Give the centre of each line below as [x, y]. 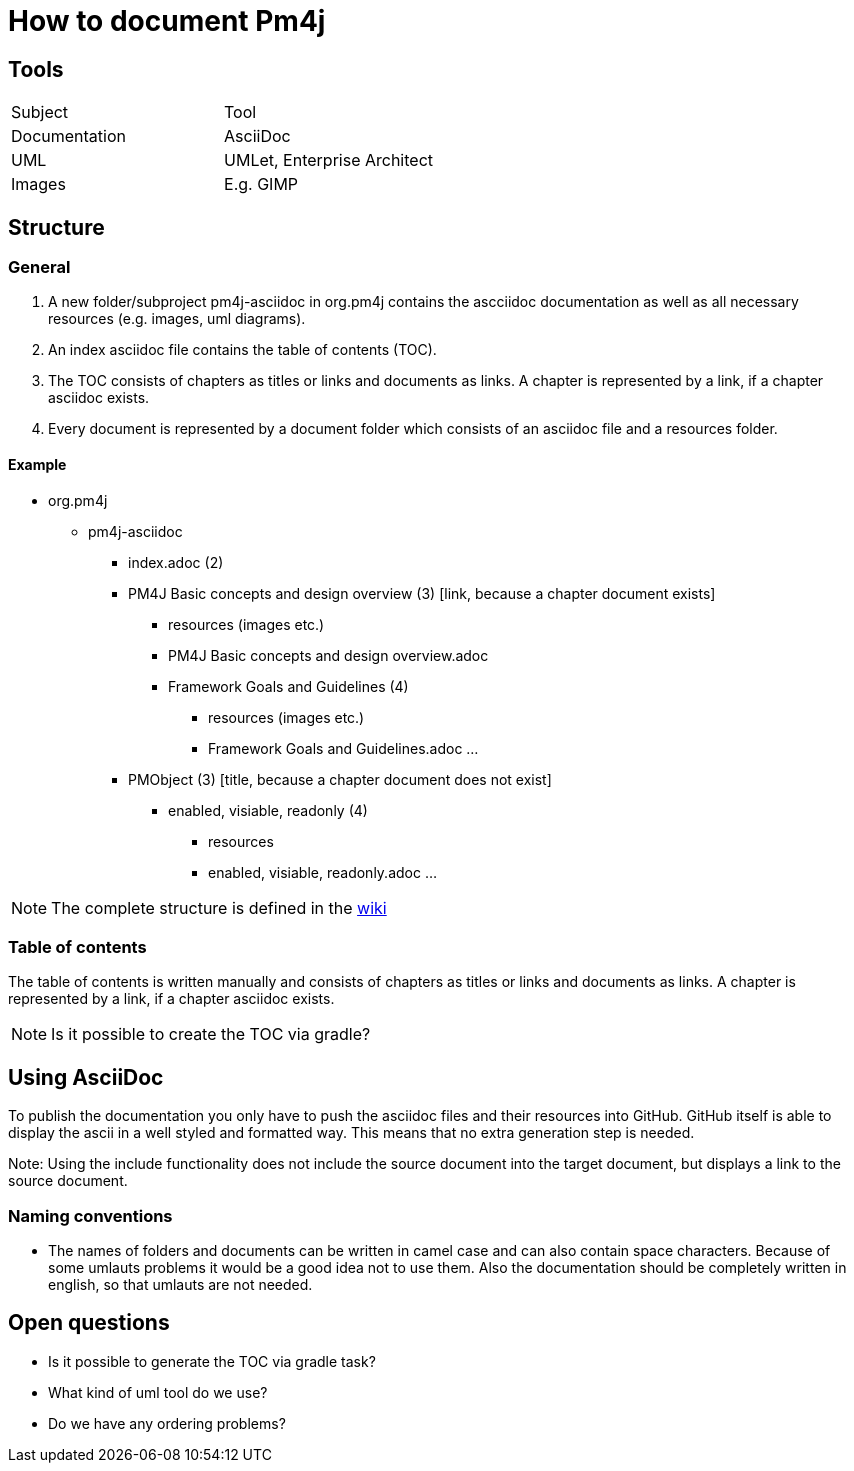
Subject [40, 112]
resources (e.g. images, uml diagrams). [177, 319]
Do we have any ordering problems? [167, 1423]
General [39, 267]
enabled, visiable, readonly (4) [268, 810]
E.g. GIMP [261, 184]
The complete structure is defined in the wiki [219, 907]
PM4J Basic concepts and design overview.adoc [328, 655]
